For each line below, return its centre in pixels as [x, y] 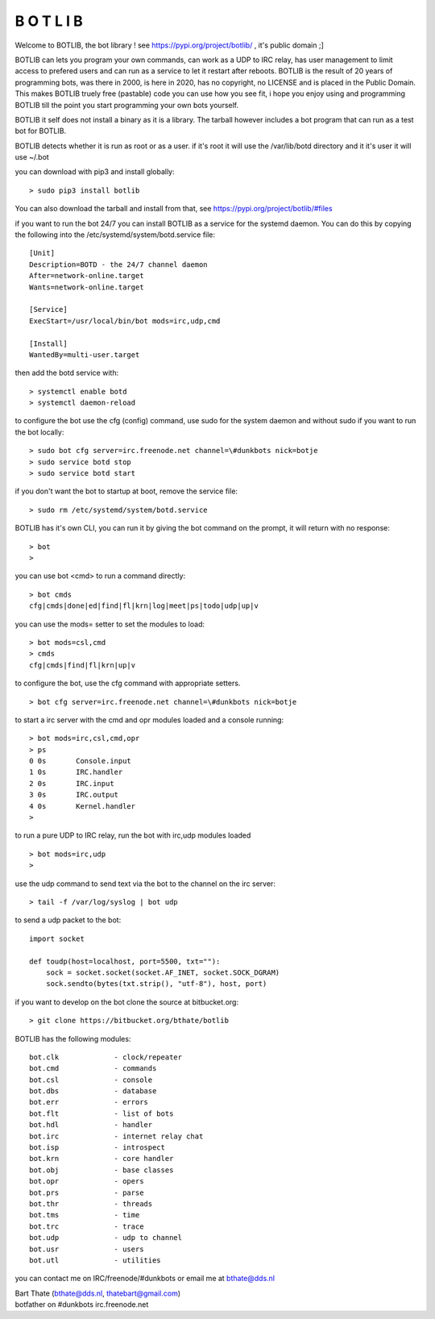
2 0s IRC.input [72, 783]
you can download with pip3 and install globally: [95, 172]
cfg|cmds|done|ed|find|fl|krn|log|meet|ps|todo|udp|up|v [144, 606]
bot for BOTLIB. [41, 131]
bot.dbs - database [93, 1091]
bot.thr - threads [91, 1204]
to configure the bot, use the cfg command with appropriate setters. [128, 683]
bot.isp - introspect [97, 1148]
